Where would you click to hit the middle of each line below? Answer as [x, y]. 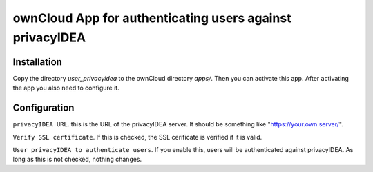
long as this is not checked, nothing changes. [77, 160]
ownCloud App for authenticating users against [152, 18]
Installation [37, 62]
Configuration [44, 108]
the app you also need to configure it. [66, 88]
